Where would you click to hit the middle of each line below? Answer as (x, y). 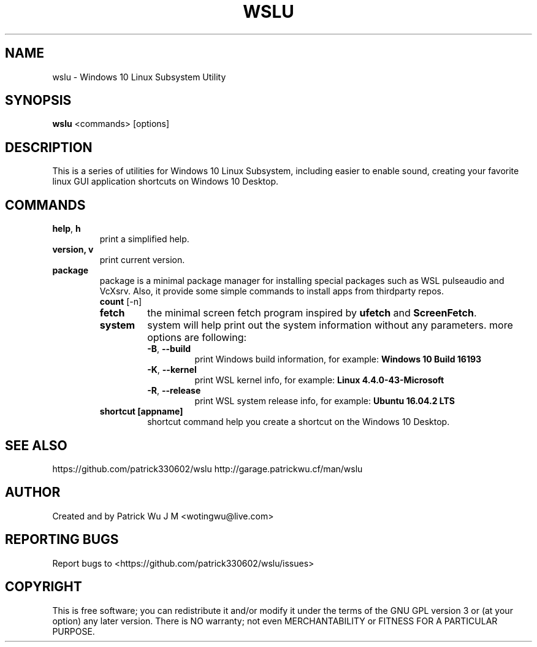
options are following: (197, 338)
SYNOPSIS (38, 101)
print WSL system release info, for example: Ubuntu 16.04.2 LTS (325, 401)
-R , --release (174, 391)
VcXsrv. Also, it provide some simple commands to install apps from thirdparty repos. (272, 291)
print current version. (142, 260)
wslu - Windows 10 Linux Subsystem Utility (139, 77)
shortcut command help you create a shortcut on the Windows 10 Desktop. (299, 422)
